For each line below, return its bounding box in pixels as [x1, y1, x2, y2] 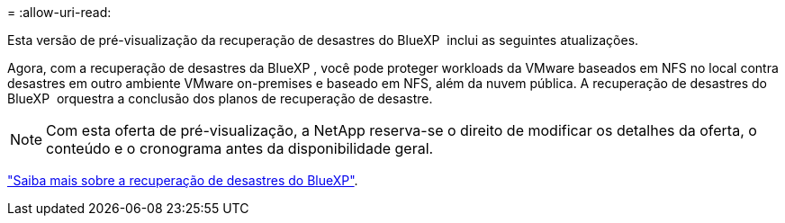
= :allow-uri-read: [7, 4, 112, 20]
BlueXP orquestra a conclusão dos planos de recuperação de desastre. [7, 91, 433, 106]
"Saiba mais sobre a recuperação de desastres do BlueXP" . [7, 173, 358, 188]
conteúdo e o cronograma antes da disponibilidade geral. [46, 139, 434, 157]
